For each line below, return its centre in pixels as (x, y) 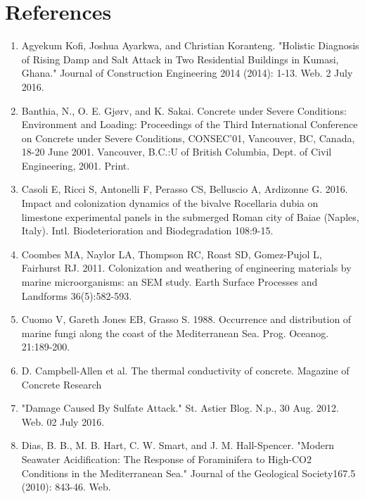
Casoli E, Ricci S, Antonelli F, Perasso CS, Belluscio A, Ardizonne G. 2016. (185, 189)
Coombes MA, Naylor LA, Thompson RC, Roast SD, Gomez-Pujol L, (172, 254)
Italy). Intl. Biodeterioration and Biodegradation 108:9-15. (147, 230)
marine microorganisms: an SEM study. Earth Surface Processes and (169, 282)
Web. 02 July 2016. (63, 421)
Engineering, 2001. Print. (76, 165)
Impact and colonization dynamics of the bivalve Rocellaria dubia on (170, 203)
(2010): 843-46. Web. (66, 487)
